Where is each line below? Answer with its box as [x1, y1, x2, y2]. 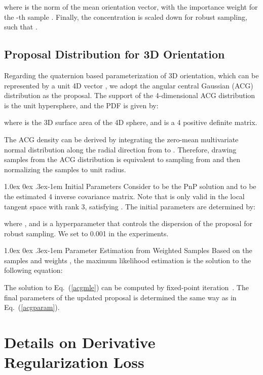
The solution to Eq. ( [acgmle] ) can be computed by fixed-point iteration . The [4, 282, 249, 293]
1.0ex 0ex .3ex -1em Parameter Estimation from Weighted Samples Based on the [4, 245, 252, 256]
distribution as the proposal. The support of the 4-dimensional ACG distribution [4, 90, 255, 101]
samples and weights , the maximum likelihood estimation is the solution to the [4, 255, 251, 265]
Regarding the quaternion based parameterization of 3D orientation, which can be [4, 70, 259, 80]
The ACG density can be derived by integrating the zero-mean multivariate [4, 134, 239, 144]
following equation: [4, 265, 63, 275]
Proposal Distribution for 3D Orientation [4, 46, 225, 62]
